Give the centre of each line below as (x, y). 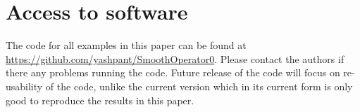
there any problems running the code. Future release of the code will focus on (173, 72)
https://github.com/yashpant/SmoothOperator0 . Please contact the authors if (175, 58)
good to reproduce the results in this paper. (100, 100)
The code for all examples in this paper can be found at (126, 45)
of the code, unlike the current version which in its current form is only (199, 86)
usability (24, 86)
